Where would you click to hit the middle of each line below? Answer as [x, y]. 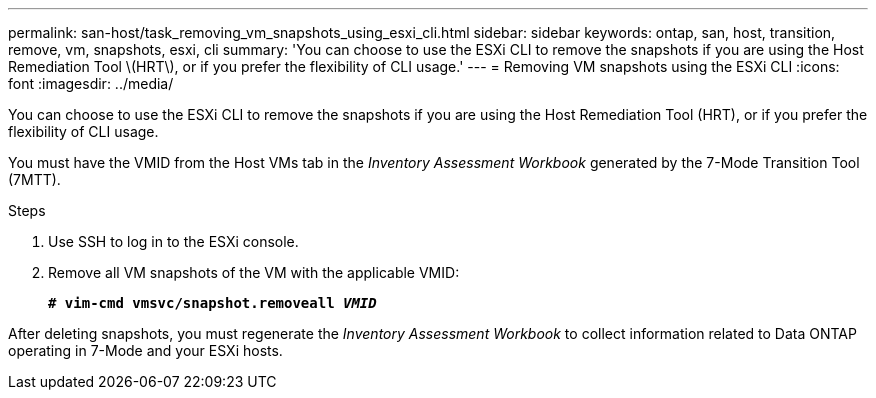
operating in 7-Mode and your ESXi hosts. [145, 350]
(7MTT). [34, 179]
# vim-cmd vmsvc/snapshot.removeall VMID [212, 303]
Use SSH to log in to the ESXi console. [173, 241]
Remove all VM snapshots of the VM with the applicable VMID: [254, 272]
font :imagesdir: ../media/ [91, 83]
